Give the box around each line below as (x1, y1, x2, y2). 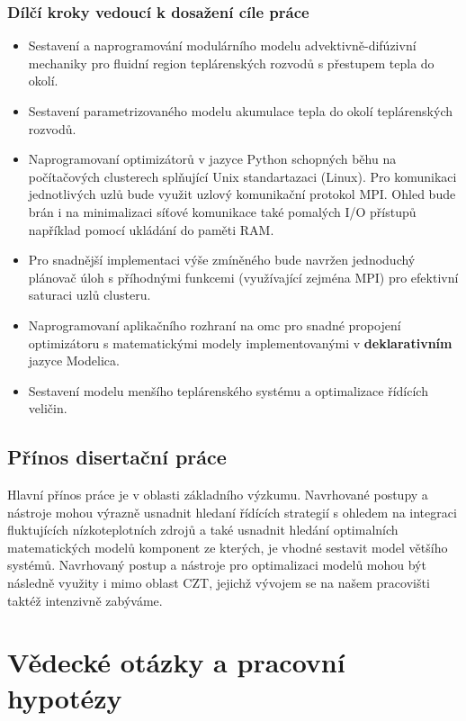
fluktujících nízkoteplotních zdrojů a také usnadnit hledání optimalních (7, 520, 399, 539)
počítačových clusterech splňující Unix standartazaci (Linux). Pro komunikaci (28, 167, 457, 185)
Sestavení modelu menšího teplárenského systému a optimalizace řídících (28, 381, 428, 400)
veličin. (28, 399, 67, 418)
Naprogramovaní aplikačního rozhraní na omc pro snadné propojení (28, 315, 401, 334)
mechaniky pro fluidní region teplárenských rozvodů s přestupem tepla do (28, 53, 435, 72)
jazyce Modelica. (28, 351, 120, 370)
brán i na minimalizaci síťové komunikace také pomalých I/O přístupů (28, 202, 417, 221)
